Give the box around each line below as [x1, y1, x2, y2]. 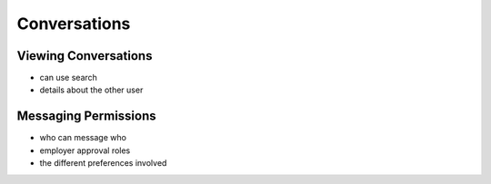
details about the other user [39, 84, 144, 95]
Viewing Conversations [16, 48, 153, 63]
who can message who [39, 132, 127, 143]
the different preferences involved [39, 158, 167, 169]
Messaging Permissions [16, 109, 156, 124]
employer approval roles [39, 145, 131, 156]
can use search [39, 73, 97, 83]
